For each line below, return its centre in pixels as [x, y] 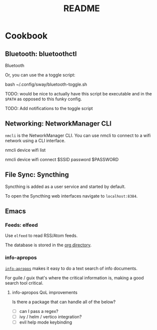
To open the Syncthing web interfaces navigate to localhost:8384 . [71, 196]
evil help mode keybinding [45, 322]
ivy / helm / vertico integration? [50, 316]
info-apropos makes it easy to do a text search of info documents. [71, 268]
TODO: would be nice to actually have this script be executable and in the [78, 94]
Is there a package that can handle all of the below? [64, 302]
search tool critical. [24, 283]
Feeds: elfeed [21, 225]
